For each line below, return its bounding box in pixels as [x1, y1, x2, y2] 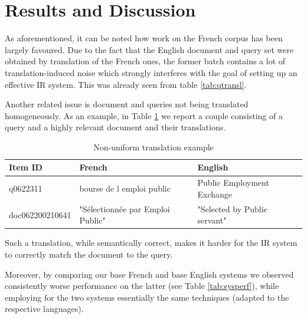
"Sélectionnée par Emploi [79, 202, 170, 215]
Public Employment [197, 176, 269, 189]
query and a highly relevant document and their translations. [5, 121, 226, 133]
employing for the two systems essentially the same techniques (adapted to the [5, 291, 289, 303]
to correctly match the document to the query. [5, 248, 173, 261]
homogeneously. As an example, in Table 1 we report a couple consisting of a [5, 109, 283, 121]
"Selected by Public [197, 202, 267, 215]
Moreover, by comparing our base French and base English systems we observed [5, 268, 294, 280]
